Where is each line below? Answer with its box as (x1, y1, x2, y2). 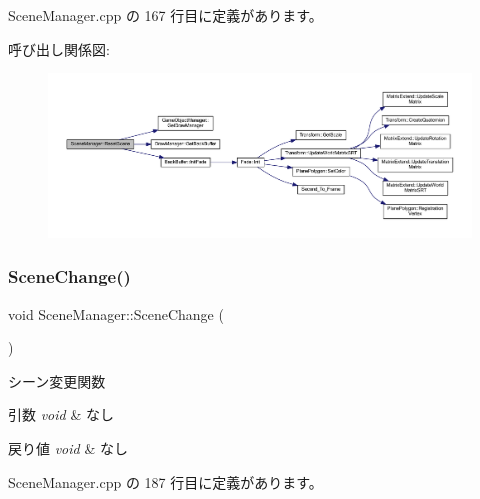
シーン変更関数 (8, 370, 106, 391)
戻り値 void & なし (8, 437, 128, 458)
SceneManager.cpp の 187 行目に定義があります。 (8, 471, 323, 492)
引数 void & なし (8, 404, 114, 425)
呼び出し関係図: (8, 38, 110, 59)
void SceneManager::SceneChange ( (8, 303, 224, 324)
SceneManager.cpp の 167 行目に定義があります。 (8, 5, 323, 25)
